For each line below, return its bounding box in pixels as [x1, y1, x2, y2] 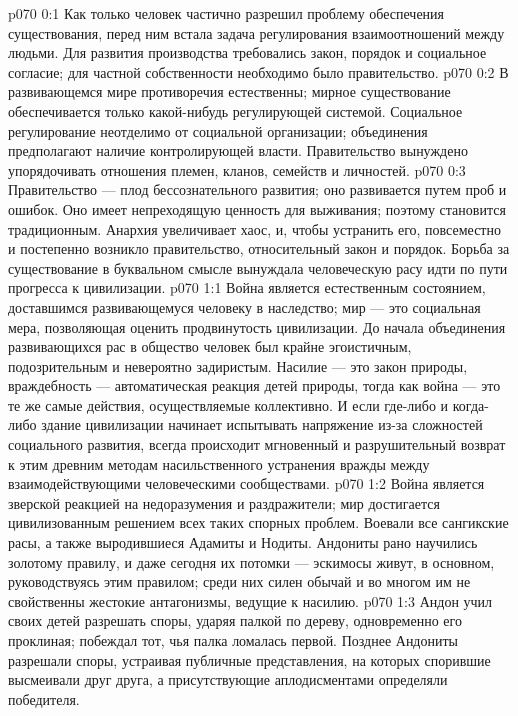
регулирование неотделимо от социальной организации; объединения [8, 120, 428, 141]
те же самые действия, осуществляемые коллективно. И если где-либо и [8, 394, 449, 415]
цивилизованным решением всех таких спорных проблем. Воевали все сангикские [8, 512, 509, 533]
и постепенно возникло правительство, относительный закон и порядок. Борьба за [8, 238, 510, 259]
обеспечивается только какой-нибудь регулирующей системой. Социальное [8, 100, 463, 121]
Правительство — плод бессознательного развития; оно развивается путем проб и [8, 179, 507, 200]
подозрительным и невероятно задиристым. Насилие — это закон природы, [8, 355, 468, 376]
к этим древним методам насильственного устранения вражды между [8, 453, 430, 474]
